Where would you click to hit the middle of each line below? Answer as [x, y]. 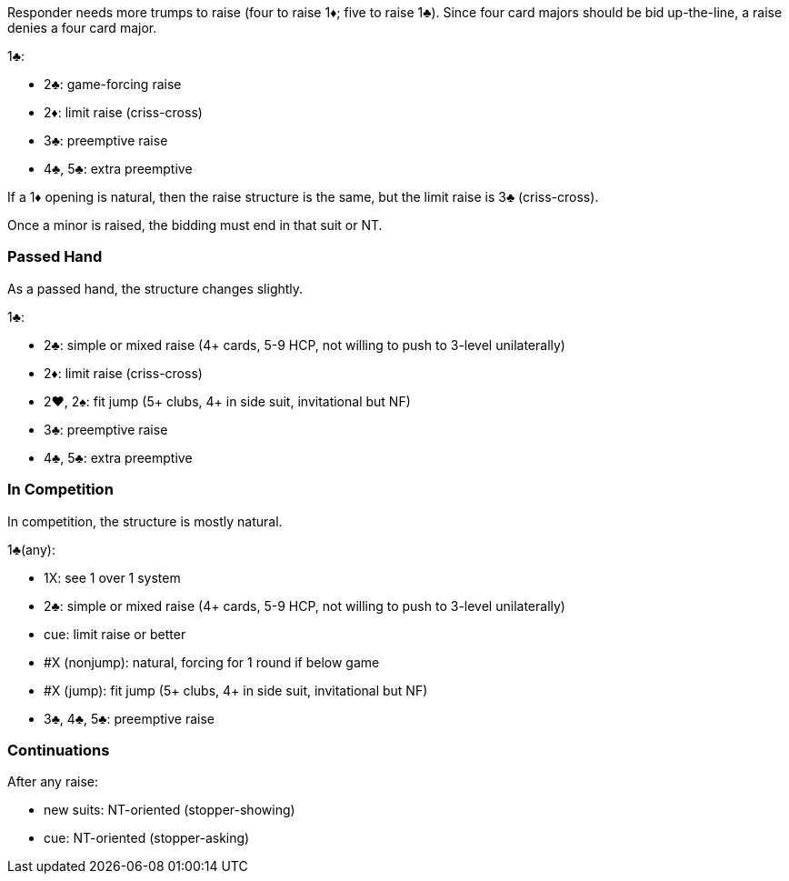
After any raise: [53, 782]
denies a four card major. [82, 28]
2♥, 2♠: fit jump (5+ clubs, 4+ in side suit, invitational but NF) [227, 401]
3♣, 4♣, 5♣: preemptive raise [129, 718]
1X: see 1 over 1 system [112, 577]
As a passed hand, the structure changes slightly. [155, 288]
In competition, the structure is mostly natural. [145, 521]
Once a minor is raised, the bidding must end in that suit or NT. [195, 225]
